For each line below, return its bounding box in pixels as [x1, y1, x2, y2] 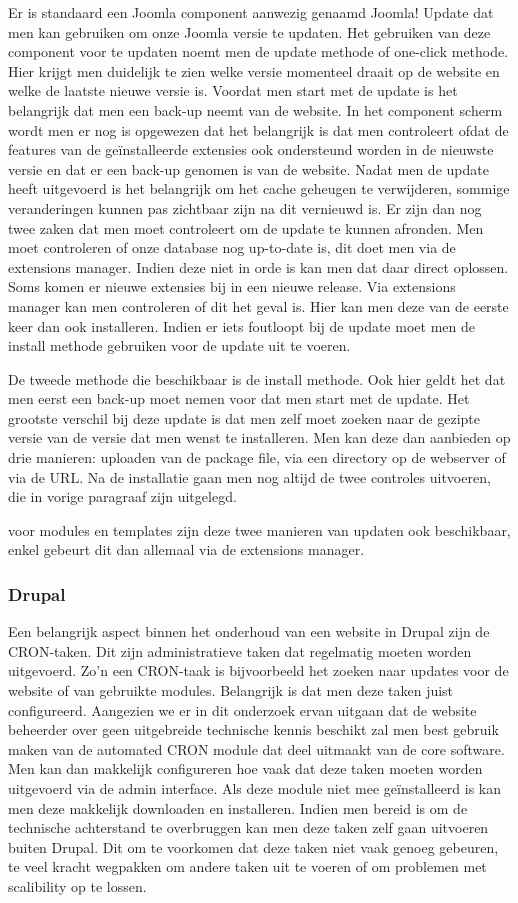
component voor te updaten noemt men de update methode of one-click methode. [8, 41, 509, 62]
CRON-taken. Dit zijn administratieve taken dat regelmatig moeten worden [8, 640, 472, 661]
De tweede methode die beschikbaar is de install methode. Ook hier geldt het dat [8, 368, 506, 389]
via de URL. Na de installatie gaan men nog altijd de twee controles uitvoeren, [8, 466, 491, 487]
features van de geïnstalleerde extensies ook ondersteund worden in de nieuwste [8, 139, 494, 160]
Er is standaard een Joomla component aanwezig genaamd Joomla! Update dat [8, 2, 494, 22]
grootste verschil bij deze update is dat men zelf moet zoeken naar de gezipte [8, 407, 481, 428]
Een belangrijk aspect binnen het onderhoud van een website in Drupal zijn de [8, 621, 490, 642]
